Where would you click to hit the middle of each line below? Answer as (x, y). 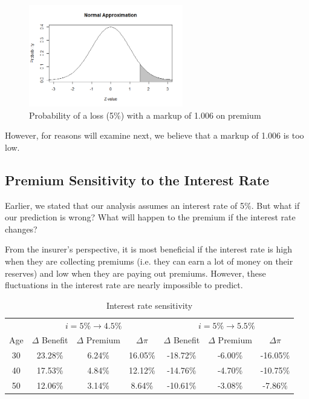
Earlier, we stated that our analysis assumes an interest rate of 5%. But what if (152, 205)
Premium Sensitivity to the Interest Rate (137, 180)
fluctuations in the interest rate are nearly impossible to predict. (124, 285)
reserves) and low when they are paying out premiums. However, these (135, 273)
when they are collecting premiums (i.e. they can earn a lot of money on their (149, 261)
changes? (21, 229)
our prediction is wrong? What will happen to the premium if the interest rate (150, 217)
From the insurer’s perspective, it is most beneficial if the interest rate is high (149, 249)
